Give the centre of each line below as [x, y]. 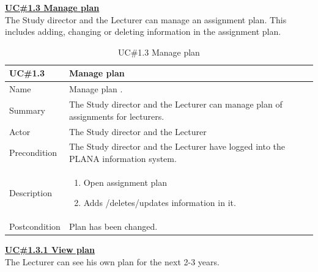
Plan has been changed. [113, 226]
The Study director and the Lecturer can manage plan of [176, 104]
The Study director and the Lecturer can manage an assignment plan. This [146, 19]
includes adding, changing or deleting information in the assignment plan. [143, 31]
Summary [27, 110]
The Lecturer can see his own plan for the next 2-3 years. [112, 261]
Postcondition [35, 226]
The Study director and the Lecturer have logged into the [177, 146]
